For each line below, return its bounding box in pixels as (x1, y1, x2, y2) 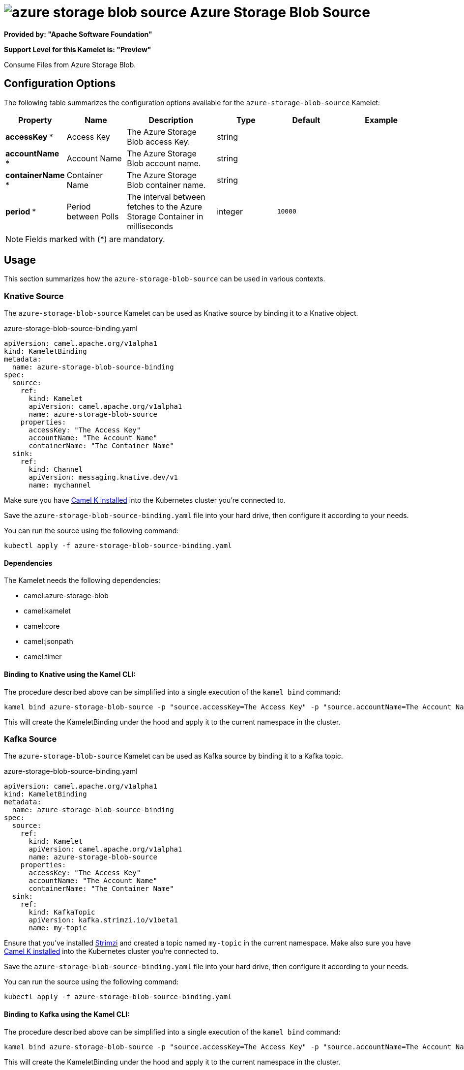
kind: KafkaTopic (29, 908, 95, 917)
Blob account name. (127, 158, 201, 168)
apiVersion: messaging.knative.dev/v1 (29, 473, 178, 482)
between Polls (66, 211, 119, 221)
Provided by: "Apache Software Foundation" (4, 30, 152, 38)
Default (292, 115, 320, 125)
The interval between (127, 191, 205, 202)
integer (217, 206, 243, 216)
